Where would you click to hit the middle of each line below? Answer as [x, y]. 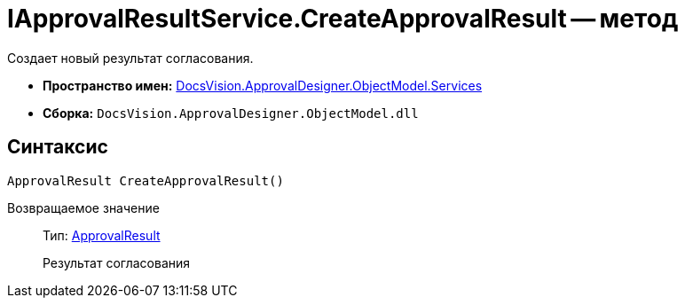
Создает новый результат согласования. [130, 58]
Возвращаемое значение [83, 207]
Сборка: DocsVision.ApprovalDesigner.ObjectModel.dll [231, 113]
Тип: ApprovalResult [102, 235]
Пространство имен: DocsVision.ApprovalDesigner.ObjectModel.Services [263, 85]
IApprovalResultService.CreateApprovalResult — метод [343, 19]
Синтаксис [58, 147]
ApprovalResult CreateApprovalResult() [146, 180]
